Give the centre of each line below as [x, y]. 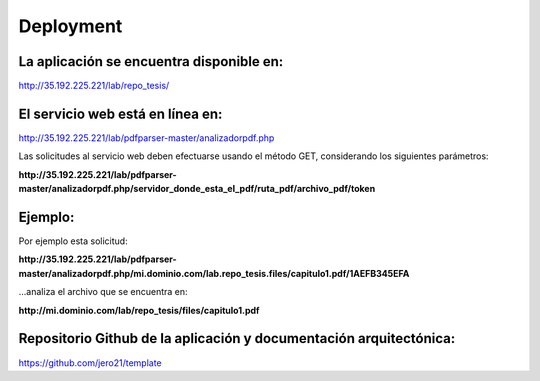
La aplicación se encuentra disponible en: [151, 61]
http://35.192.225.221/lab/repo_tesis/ [94, 86]
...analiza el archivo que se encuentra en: [103, 292]
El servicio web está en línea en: [120, 113]
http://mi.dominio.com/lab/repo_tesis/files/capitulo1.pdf [139, 310]
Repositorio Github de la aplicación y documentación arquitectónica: [237, 338]
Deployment [70, 26]
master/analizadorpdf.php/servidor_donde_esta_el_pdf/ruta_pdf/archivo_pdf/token [197, 189]
